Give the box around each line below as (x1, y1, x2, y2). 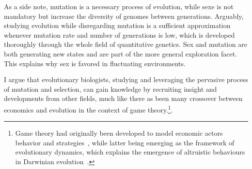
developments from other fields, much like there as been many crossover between (4, 93, 243, 103)
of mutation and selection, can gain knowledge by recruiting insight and (4, 84, 217, 94)
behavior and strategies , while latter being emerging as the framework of (15, 137, 235, 147)
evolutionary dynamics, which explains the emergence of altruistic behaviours (15, 147, 245, 157)
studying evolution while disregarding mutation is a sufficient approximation (4, 20, 231, 30)
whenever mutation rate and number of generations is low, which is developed (4, 29, 235, 40)
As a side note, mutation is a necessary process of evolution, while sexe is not (4, 1, 234, 11)
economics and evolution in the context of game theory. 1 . (4, 103, 173, 114)
